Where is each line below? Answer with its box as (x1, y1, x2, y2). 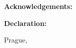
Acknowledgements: (4, 1, 73, 11)
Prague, (4, 34, 27, 45)
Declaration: (4, 17, 47, 28)
